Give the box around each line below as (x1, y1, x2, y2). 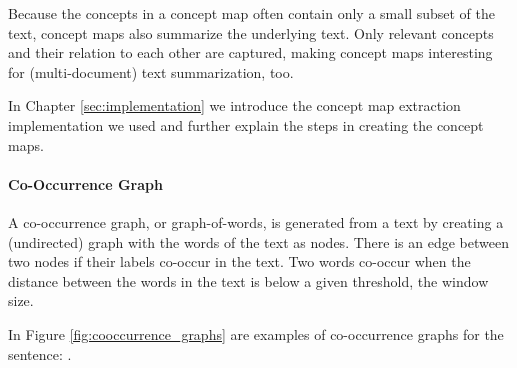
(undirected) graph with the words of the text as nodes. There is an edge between (8, 231, 509, 252)
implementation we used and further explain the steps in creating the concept (8, 114, 484, 135)
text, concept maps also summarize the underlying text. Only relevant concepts (8, 22, 494, 43)
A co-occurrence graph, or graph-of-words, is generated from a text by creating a (8, 211, 504, 232)
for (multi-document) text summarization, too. (8, 61, 294, 82)
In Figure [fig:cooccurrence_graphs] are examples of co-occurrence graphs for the (8, 323, 504, 344)
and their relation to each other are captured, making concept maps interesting (8, 42, 493, 63)
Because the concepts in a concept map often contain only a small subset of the (8, 3, 496, 23)
